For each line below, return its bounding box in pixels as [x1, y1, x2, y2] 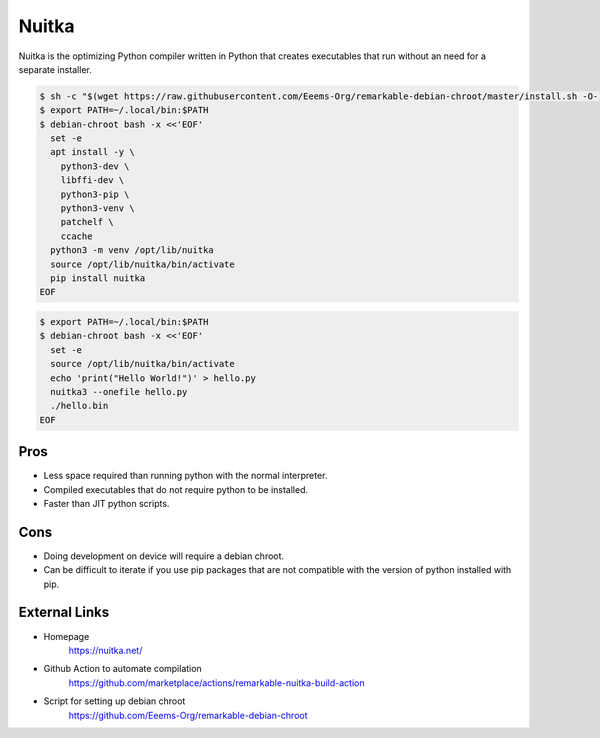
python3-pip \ [60, 188, 130, 200]
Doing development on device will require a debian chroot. [43, 550, 285, 562]
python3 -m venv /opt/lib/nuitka [50, 245, 214, 256]
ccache [60, 230, 93, 242]
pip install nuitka [50, 273, 146, 284]
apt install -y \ [50, 146, 135, 158]
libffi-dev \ [60, 175, 125, 186]
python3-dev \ [60, 160, 130, 172]
